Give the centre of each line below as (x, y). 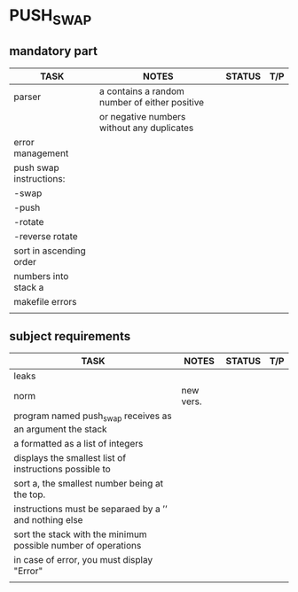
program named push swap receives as (93, 417)
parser (27, 97)
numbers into (41, 276)
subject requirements (70, 336)
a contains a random (141, 91)
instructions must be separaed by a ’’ (90, 509)
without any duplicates (146, 128)
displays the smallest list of (70, 457)
